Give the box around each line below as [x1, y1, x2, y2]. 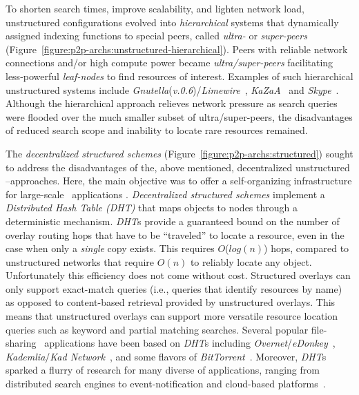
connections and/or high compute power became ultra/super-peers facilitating [6, 55, 333, 70]
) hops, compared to [264, 241, 349, 256]
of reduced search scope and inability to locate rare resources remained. [6, 123, 308, 137]
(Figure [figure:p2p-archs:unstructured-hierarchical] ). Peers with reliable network [6, 41, 348, 56]
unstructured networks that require [6, 254, 155, 269]
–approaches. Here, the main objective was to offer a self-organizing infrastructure [6, 173, 352, 188]
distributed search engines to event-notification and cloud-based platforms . [6, 376, 326, 391]
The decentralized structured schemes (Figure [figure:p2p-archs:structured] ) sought [6, 146, 353, 160]
